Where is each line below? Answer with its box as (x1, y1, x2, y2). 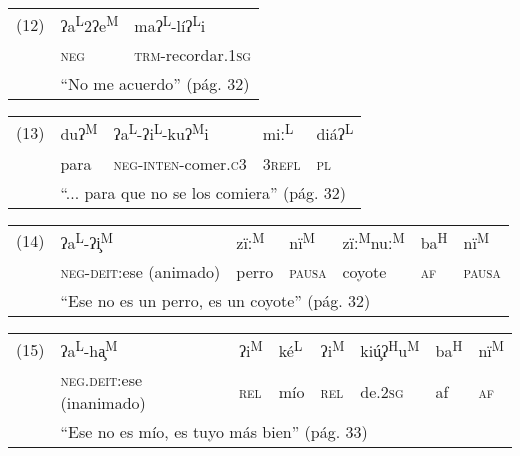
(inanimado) (60, 391, 146, 415)
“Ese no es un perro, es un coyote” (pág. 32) (60, 288, 371, 312)
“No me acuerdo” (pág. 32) (60, 72, 250, 96)
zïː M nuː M (342, 227, 405, 254)
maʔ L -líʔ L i (134, 11, 206, 38)
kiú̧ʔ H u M (360, 335, 420, 363)
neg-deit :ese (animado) (60, 259, 221, 283)
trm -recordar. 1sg (134, 43, 251, 67)
